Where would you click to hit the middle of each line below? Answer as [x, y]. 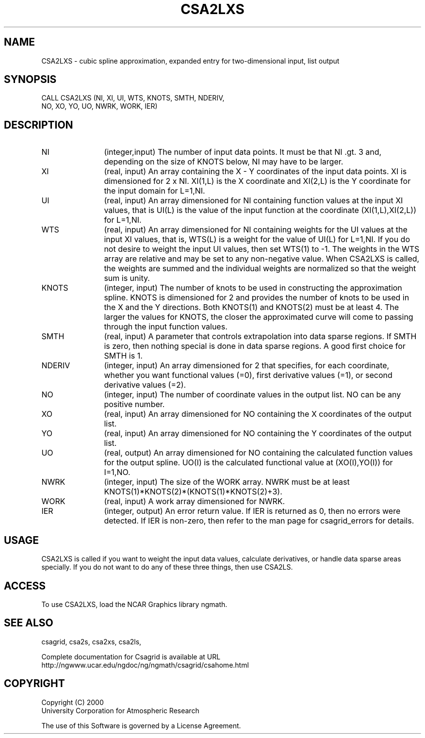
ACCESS [25, 586]
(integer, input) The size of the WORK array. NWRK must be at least [227, 482]
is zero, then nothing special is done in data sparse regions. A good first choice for [255, 346]
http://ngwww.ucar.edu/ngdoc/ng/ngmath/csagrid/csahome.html [145, 665]
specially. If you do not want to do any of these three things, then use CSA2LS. [167, 567]
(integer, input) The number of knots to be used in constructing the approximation [253, 288]
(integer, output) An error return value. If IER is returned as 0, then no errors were [252, 511]
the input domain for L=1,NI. [155, 191]
